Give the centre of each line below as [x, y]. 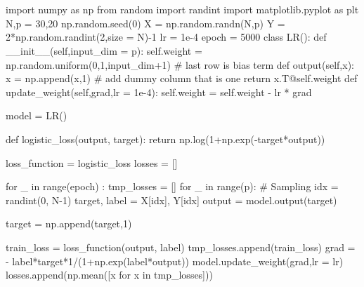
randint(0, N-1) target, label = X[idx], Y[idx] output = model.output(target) [171, 200]
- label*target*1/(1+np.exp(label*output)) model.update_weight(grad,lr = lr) [175, 261]
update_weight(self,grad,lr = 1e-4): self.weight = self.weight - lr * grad [159, 92]
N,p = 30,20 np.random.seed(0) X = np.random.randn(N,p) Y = [145, 23]
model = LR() [37, 115]
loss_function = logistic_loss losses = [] [92, 162]
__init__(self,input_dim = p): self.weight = [104, 50]
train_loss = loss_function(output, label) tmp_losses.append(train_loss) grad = [181, 247]
